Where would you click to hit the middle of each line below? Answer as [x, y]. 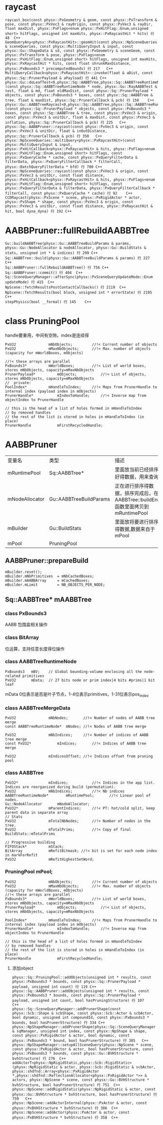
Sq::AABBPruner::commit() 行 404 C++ [44, 272]
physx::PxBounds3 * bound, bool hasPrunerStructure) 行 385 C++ [80, 1040]
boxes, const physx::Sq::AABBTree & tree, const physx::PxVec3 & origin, [81, 113]
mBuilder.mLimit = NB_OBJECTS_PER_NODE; [55, 585]
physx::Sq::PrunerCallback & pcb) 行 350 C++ [54, 136]
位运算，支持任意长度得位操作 [35, 649]
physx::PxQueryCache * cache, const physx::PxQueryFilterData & [71, 157]
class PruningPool [42, 321]
